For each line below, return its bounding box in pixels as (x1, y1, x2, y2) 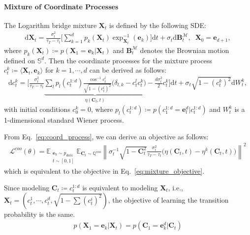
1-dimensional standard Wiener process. (4, 115, 124, 125)
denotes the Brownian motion (140, 45, 229, 55)
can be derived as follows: (89, 65, 166, 75)
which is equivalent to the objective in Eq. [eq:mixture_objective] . (4, 166, 205, 176)
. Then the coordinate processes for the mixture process (44, 55, 212, 65)
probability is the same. (4, 209, 75, 219)
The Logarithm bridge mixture (4, 20, 97, 30)
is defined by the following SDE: (109, 20, 206, 30)
